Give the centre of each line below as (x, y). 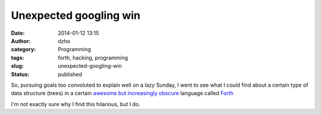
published (70, 74)
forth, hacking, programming (93, 57)
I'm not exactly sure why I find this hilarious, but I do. (76, 104)
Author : (21, 41)
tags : (18, 57)
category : (23, 50)
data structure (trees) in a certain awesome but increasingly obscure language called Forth (122, 93)
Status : (20, 74)
